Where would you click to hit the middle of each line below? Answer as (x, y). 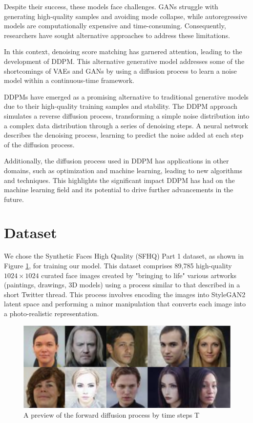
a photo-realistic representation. (52, 313)
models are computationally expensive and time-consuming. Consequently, (115, 26)
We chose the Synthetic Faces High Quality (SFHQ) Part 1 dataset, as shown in (124, 256)
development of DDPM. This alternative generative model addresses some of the (124, 61)
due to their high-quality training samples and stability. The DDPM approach (121, 106)
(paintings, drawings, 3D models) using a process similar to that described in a (122, 285)
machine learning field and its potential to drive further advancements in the (119, 190)
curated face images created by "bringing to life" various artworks (139, 275)
